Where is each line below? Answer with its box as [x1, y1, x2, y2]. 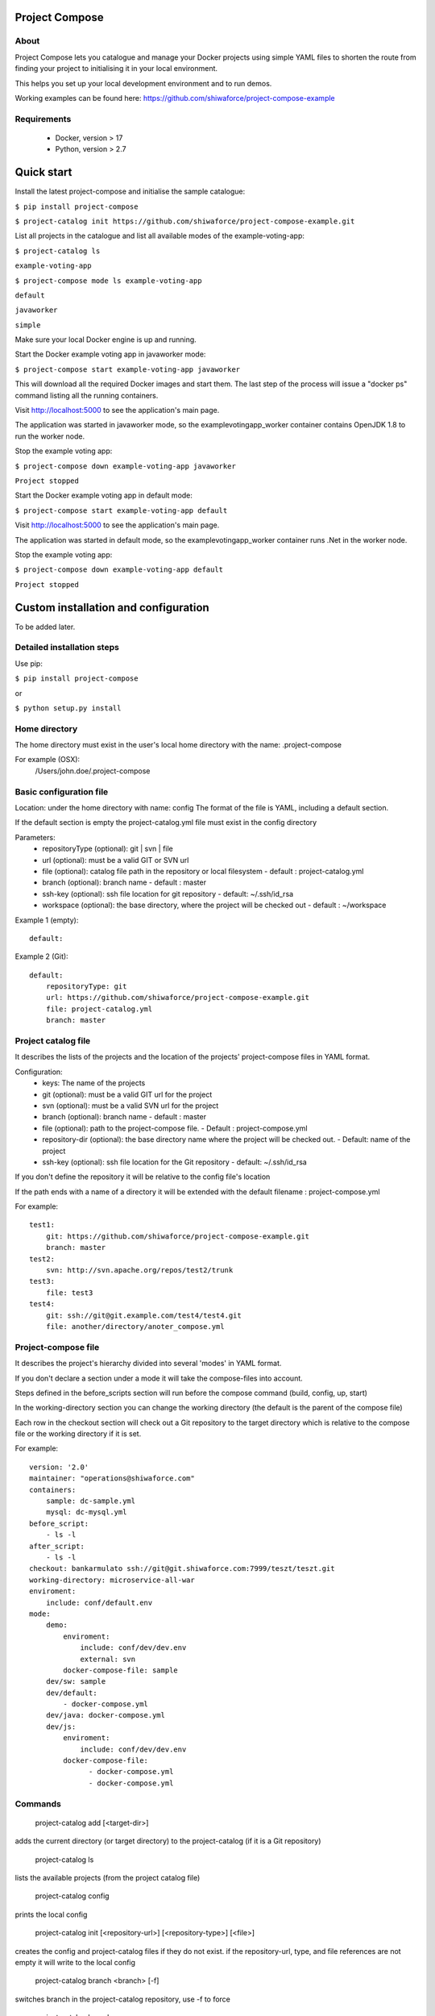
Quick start [14, 165, 72, 179]
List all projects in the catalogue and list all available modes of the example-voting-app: [14, 231, 305, 241]
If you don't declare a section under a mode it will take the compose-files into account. [14, 1373, 304, 1383]
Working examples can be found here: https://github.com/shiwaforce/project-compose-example [14, 93, 336, 102]
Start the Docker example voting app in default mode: [14, 490, 193, 500]
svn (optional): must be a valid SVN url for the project [42, 1101, 219, 1110]
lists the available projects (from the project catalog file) [14, 1872, 201, 1882]
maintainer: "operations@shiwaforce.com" [29, 1474, 195, 1483]
